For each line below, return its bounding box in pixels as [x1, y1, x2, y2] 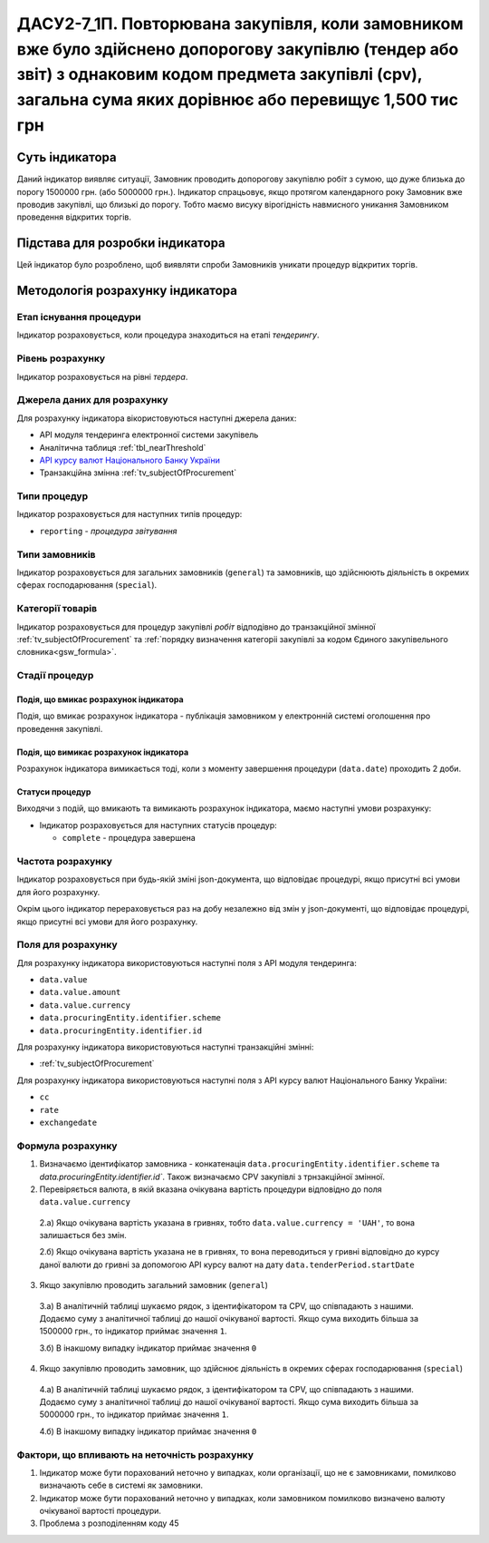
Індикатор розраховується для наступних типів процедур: [16, 509, 243, 520]
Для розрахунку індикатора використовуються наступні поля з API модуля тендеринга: [16, 957, 357, 968]
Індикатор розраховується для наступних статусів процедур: [39, 819, 278, 830]
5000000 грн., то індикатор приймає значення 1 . [39, 1409, 229, 1420]
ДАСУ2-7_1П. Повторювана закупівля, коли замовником [16, 14, 464, 34]
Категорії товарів [16, 602, 98, 615]
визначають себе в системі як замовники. [39, 1480, 204, 1491]
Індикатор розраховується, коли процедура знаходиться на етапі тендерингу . [16, 329, 321, 340]
